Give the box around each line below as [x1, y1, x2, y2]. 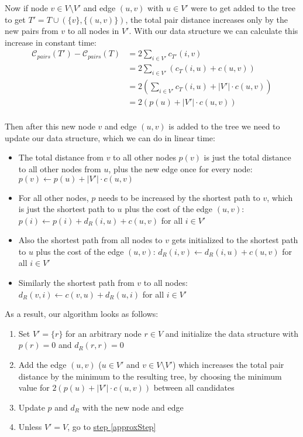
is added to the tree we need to [168, 120, 280, 132]
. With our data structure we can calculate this [129, 25, 298, 37]
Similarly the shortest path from [18, 276, 135, 289]
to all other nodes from [18, 162, 101, 175]
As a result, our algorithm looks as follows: [5, 308, 159, 320]
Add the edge [18, 359, 67, 371]
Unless [18, 421, 42, 433]
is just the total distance [204, 151, 291, 163]
